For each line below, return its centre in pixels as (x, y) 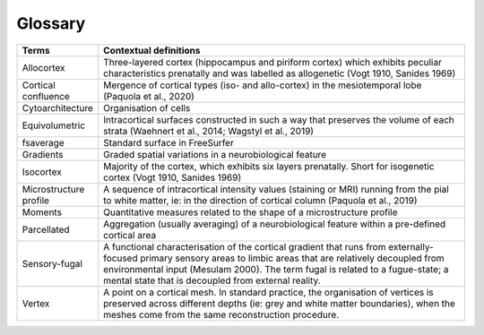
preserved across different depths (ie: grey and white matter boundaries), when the (280, 303)
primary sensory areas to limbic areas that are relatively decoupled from (292, 258)
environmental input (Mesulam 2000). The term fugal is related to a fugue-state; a (276, 269)
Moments (42, 212)
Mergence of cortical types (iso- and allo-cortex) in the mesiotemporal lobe (263, 85)
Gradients (43, 154)
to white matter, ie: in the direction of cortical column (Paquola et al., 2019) (260, 200)
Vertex (36, 303)
